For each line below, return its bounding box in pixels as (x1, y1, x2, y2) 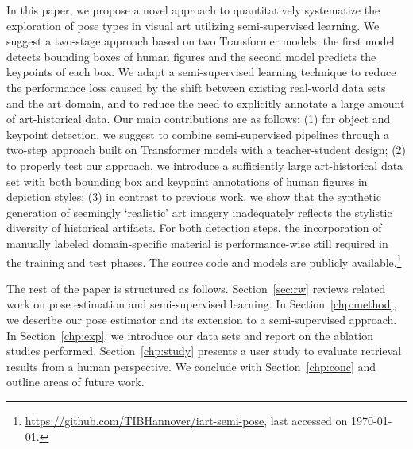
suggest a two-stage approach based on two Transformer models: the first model (6, 33, 395, 49)
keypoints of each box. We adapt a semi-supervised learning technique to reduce (6, 64, 396, 80)
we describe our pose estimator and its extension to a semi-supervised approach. (6, 311, 397, 327)
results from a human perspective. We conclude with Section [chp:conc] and (6, 358, 376, 374)
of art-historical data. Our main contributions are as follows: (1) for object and (6, 110, 391, 127)
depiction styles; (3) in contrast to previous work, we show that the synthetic (6, 188, 381, 205)
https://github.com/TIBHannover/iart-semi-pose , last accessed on (25, 412, 348, 428)
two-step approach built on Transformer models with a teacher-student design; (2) (6, 141, 407, 158)
